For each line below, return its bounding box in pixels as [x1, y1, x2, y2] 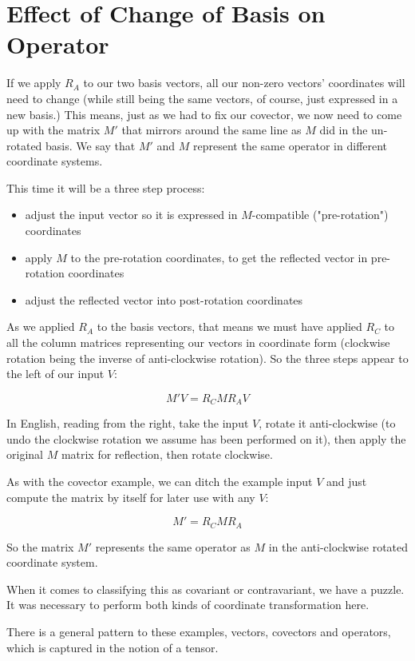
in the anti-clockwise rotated [268, 538, 409, 555]
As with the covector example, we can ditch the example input [6, 473, 313, 490]
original [6, 446, 43, 463]
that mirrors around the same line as [121, 121, 302, 138]
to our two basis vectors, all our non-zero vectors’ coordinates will [83, 74, 405, 91]
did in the [319, 121, 368, 138]
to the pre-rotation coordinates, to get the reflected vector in [70, 249, 368, 265]
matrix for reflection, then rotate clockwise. [61, 446, 273, 463]
